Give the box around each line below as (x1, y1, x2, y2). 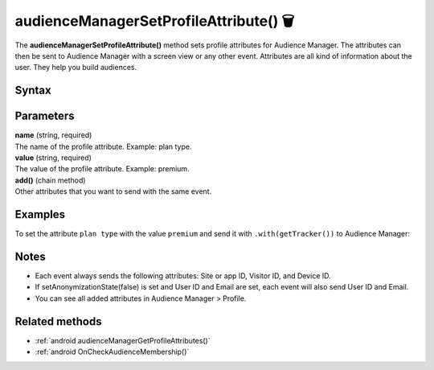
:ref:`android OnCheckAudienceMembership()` (35, 347, 190, 357)
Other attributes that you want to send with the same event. (14, 187, 212, 196)
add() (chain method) (14, 175, 86, 185)
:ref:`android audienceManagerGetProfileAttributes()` (35, 335, 211, 345)
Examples (14, 208, 66, 221)
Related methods (14, 314, 102, 328)
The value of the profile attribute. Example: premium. (14, 164, 190, 174)
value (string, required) (14, 153, 92, 162)
